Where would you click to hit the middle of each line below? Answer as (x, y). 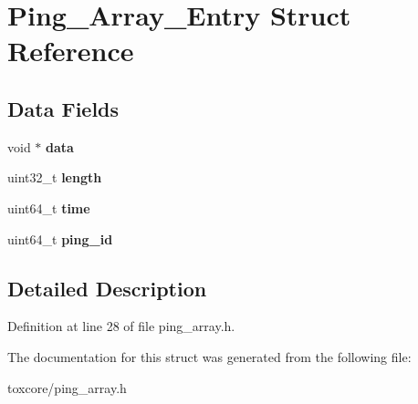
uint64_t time (49, 207)
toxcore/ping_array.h (67, 387)
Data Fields (63, 108)
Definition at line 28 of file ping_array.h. (121, 326)
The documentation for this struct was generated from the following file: (209, 356)
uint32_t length (55, 177)
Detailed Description (107, 288)
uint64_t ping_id (60, 238)
